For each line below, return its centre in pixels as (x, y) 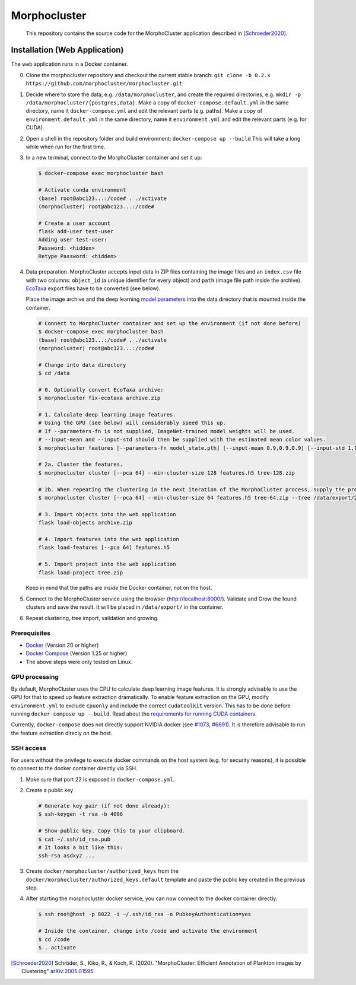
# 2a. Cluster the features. (81, 465)
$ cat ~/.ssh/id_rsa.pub (74, 839)
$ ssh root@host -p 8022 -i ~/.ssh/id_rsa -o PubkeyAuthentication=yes (145, 914)
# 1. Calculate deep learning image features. (107, 415)
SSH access (29, 748)
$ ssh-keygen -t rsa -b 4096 (81, 814)
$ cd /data (54, 373)
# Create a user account (74, 223)
